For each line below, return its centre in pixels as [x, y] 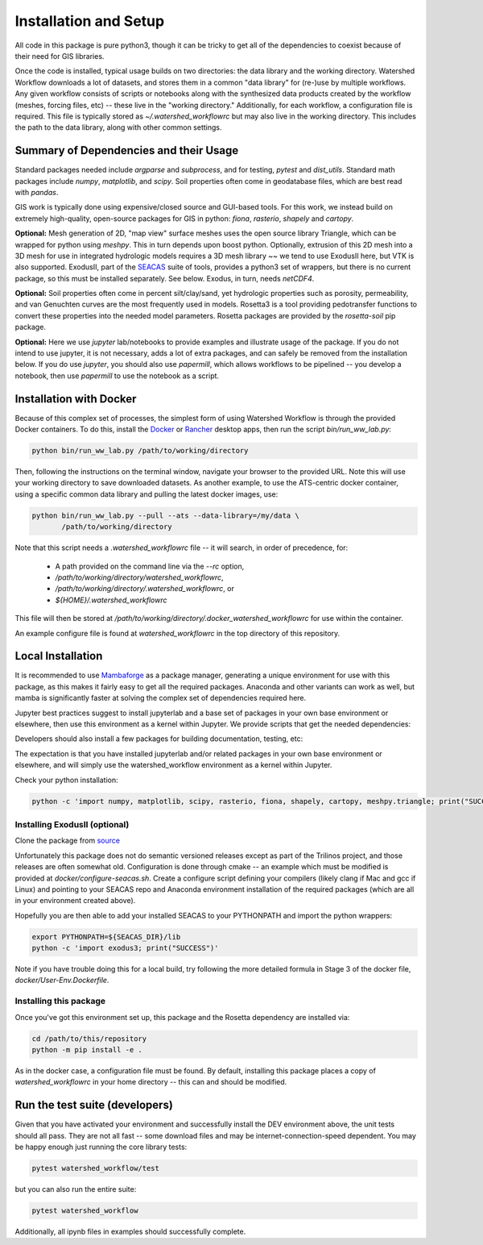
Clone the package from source [68, 841]
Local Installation [59, 656]
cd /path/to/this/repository [89, 1039]
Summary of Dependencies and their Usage [127, 150]
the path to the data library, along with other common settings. [118, 127]
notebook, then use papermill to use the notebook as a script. [117, 376]
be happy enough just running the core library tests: [101, 1147]
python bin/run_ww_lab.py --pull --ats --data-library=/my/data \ [165, 515]
